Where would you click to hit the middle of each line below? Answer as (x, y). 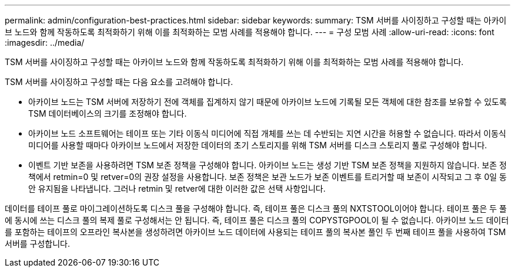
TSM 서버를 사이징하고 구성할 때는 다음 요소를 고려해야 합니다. (119, 82)
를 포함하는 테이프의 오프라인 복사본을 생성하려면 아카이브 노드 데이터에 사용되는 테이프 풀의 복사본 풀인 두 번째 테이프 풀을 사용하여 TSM (255, 232)
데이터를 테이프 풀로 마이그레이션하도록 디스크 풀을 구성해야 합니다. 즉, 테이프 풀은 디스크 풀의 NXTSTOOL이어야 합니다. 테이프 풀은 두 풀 (256, 208)
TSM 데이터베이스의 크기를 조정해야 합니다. (108, 113)
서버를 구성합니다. (38, 244)
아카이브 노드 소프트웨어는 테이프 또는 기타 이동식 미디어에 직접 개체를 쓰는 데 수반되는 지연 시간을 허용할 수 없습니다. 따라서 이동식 (267, 133)
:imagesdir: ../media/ (45, 42)
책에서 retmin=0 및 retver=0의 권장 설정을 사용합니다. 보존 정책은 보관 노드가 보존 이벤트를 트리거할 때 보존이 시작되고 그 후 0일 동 (267, 177)
